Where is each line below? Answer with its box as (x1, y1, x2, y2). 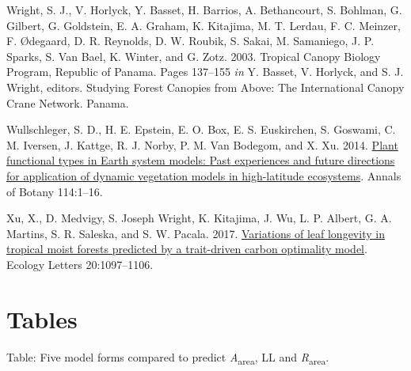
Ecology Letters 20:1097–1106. (6, 256, 154, 272)
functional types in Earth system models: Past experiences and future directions (6, 152, 395, 168)
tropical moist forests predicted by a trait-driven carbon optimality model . (6, 240, 367, 257)
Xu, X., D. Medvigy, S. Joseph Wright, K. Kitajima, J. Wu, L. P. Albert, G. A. (6, 210, 392, 226)
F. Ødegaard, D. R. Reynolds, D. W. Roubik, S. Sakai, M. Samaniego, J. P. (6, 32, 375, 49)
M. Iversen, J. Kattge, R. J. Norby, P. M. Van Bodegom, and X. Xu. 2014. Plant (6, 136, 398, 153)
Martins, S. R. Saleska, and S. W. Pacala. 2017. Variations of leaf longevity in (6, 225, 385, 241)
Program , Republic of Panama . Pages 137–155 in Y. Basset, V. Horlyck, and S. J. (6, 63, 404, 80)
